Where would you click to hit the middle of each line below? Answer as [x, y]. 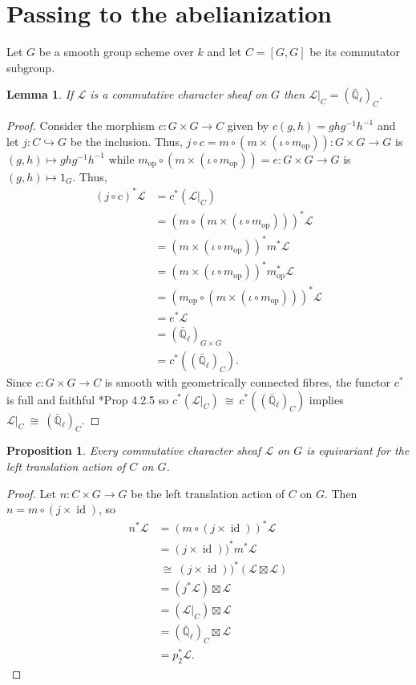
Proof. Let [31, 493]
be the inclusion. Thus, [126, 141]
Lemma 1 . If [40, 94]
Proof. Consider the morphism [81, 126]
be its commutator [355, 52]
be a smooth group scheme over [116, 52]
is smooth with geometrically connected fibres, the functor [248, 381]
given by [248, 126]
